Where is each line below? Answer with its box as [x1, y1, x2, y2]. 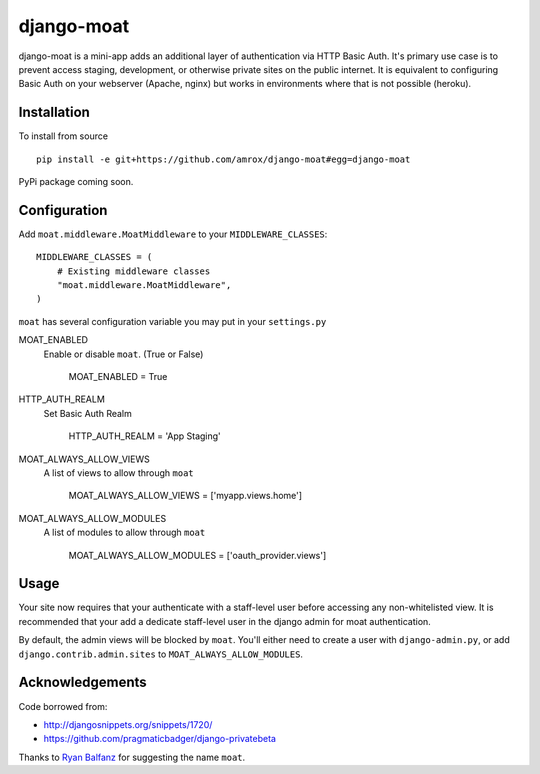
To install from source [18, 130, 109, 142]
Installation [18, 104, 90, 121]
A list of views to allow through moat [43, 467, 194, 479]
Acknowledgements [18, 674, 147, 691]
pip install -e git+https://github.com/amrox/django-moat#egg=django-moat [36, 153, 411, 165]
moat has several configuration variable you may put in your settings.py [18, 315, 327, 327]
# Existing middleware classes [56, 265, 211, 277]
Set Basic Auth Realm [43, 407, 132, 419]
